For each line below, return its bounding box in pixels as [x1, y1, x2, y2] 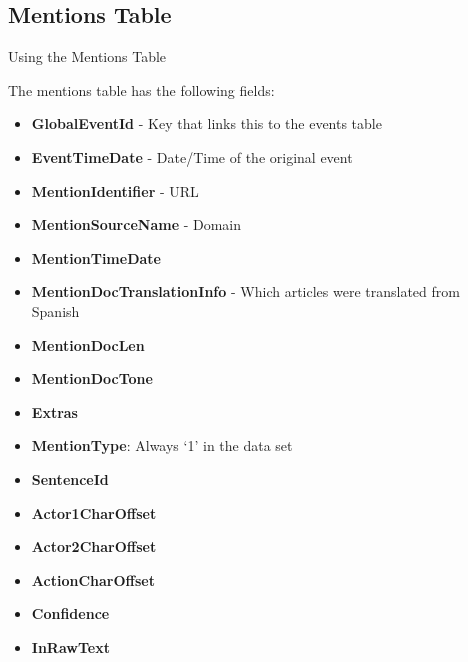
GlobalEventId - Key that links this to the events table [31, 113, 382, 134]
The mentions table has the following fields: [8, 79, 275, 100]
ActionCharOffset [31, 569, 155, 590]
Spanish [31, 300, 80, 321]
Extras [31, 401, 78, 422]
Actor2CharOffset [31, 536, 157, 557]
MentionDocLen [31, 334, 145, 355]
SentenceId [31, 468, 109, 489]
